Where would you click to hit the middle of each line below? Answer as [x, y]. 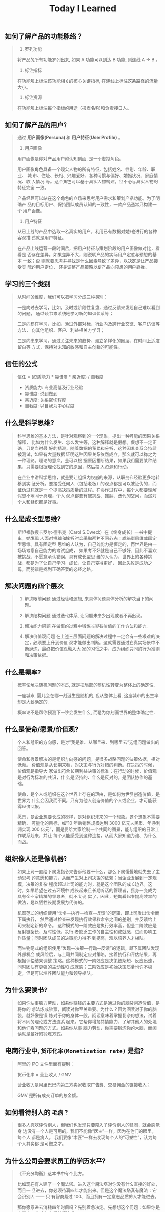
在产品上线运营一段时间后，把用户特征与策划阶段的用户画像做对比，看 [88, 248]
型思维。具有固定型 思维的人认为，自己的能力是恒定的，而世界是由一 [87, 544]
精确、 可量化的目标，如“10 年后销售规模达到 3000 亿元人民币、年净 [86, 823]
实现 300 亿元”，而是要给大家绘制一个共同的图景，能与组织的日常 [88, 829]
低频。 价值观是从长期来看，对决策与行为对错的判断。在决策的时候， [87, 765]
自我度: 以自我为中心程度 [49, 406]
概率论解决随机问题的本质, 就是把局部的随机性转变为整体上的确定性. [86, 685]
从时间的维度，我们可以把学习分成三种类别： [63, 297]
